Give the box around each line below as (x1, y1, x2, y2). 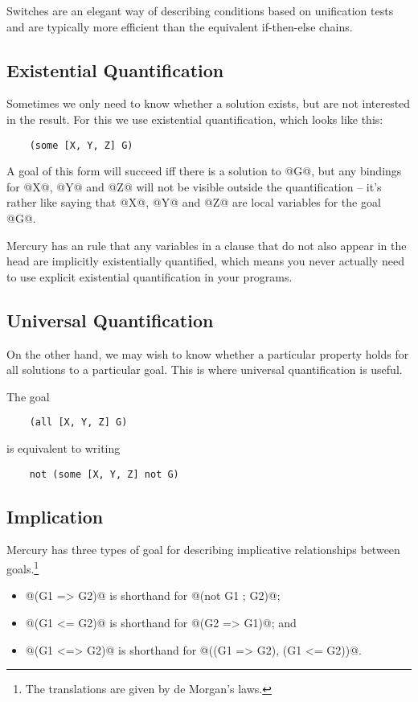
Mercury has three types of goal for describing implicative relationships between (6, 541, 400, 558)
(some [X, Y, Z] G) (29, 139, 133, 151)
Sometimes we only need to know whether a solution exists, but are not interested (6, 95, 411, 112)
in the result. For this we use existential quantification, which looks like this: (6, 110, 383, 127)
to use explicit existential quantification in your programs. (6, 268, 293, 285)
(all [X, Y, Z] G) (29, 417, 128, 429)
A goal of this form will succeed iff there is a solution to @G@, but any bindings (6, 162, 402, 179)
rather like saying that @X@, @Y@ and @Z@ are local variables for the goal (6, 194, 381, 211)
